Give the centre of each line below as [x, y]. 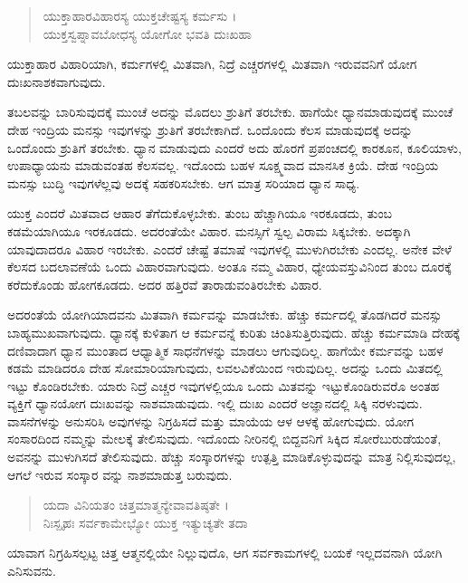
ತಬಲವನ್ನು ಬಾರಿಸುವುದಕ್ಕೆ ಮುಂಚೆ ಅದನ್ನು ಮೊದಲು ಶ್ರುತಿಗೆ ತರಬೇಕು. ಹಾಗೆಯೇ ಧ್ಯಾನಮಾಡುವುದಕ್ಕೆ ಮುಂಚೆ [230, 112]
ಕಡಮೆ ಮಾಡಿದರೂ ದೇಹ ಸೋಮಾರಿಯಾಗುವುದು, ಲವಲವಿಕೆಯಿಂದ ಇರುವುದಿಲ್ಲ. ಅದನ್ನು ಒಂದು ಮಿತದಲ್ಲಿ [225, 368]
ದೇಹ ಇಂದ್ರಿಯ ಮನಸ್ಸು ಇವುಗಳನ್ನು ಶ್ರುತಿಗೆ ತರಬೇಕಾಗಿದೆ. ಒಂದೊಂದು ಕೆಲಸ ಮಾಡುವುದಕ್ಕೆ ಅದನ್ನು [210, 129]
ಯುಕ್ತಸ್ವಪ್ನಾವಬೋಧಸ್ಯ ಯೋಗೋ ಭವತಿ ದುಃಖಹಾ [148, 33]
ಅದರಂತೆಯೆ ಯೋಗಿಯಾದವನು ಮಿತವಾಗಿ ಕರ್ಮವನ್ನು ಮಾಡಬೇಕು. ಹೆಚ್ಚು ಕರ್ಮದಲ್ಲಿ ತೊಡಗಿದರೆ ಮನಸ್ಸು [225, 315]
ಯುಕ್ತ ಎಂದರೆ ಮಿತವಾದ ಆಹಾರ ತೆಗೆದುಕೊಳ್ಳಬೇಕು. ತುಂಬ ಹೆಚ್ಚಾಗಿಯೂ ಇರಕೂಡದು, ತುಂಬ [200, 213]
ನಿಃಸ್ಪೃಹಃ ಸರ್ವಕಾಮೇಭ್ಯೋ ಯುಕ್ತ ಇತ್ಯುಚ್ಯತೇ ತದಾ [145, 522]
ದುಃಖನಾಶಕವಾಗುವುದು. [57, 81]
